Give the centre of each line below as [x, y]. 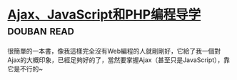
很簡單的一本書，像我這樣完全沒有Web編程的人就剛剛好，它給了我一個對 [114, 51]
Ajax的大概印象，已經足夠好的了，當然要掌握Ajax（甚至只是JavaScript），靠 [119, 60]
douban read [41, 30]
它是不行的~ [25, 69]
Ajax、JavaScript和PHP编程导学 [104, 15]
